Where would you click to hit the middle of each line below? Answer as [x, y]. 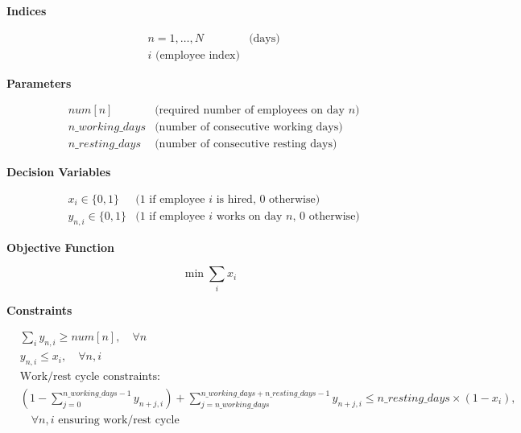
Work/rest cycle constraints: [90, 376]
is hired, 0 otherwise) [268, 199]
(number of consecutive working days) [249, 128]
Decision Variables [59, 172]
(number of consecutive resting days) [246, 144]
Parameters [39, 82]
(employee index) [197, 55]
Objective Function [61, 247]
